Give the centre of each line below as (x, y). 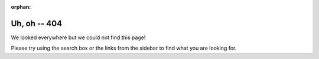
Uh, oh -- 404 (36, 23)
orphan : (21, 7)
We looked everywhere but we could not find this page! (78, 37)
